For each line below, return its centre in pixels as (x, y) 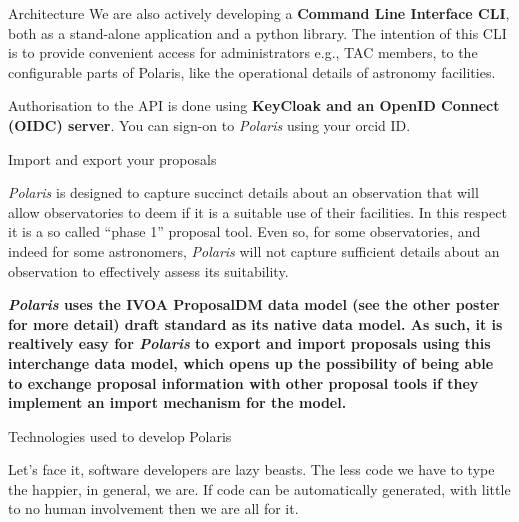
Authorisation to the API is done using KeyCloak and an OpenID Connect (254, 105)
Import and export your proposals (112, 158)
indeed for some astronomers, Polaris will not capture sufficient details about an (254, 250)
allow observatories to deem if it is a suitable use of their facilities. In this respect (257, 211)
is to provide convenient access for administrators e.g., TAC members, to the (243, 52)
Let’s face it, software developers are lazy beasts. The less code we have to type (251, 469)
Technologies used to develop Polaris (120, 435)
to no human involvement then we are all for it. (153, 508)
